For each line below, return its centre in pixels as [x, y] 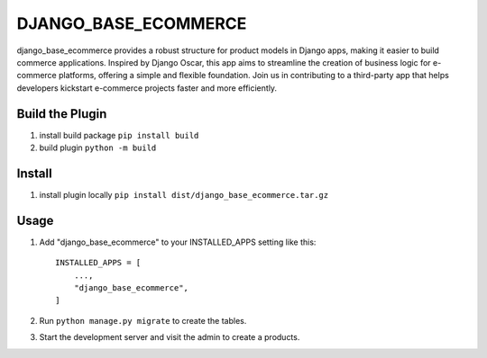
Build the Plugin [62, 114]
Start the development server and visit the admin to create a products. [170, 337]
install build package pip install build [119, 135]
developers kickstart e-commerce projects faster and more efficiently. [147, 88]
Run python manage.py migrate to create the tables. [143, 320]
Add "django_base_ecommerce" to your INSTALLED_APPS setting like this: [178, 242]
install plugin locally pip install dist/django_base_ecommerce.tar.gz [184, 194]
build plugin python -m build [98, 148]
